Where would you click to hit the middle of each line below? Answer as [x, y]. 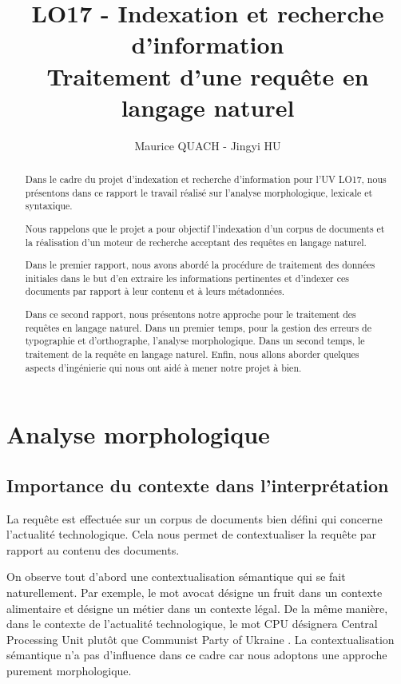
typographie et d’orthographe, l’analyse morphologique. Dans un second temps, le [195, 341]
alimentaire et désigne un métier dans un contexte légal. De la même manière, [197, 608]
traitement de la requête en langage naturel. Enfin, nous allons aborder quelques [192, 354]
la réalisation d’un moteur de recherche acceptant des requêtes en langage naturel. [196, 242]
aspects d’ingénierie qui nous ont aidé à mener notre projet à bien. [163, 367]
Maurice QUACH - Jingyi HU [208, 145]
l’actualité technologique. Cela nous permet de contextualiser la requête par [192, 534]
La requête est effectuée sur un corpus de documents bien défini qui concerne [195, 518]
